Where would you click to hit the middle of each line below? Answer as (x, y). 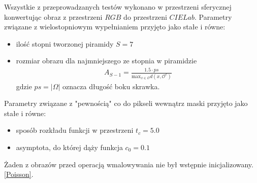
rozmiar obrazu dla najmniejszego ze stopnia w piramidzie (106, 61)
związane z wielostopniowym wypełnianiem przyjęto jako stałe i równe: (115, 27)
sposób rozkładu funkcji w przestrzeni (75, 130)
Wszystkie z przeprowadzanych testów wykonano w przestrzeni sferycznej (118, 7)
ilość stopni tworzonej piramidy (65, 43)
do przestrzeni (145, 16)
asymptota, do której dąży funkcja (69, 147)
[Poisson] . (19, 174)
